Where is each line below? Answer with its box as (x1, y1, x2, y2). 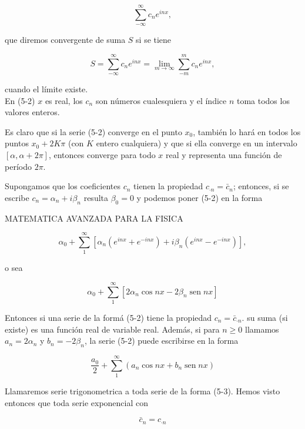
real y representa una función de (166, 148, 282, 160)
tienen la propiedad (133, 180, 203, 192)
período (5, 160, 32, 172)
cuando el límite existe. (5, 82, 88, 95)
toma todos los (236, 94, 290, 106)
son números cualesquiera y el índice (95, 94, 227, 106)
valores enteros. (5, 106, 60, 118)
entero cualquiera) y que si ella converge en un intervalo (96, 137, 297, 149)
